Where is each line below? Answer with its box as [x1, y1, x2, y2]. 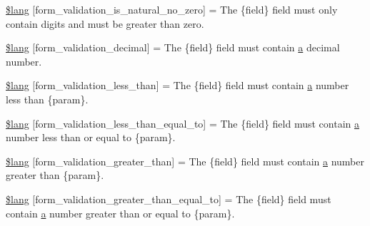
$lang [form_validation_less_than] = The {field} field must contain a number [6, 78, 349, 93]
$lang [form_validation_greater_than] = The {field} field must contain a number [6, 153, 364, 168]
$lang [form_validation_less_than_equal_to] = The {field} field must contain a [6, 115, 359, 130]
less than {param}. [6, 91, 89, 106]
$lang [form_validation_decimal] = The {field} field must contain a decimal [6, 40, 340, 55]
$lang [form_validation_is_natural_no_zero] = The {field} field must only [6, 2, 338, 16]
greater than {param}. [6, 168, 104, 183]
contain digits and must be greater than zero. [6, 16, 204, 31]
